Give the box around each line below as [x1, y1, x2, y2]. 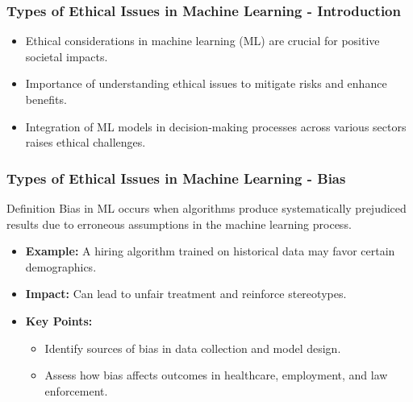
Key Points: [25, 312, 93, 329]
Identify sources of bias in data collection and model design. [44, 339, 341, 356]
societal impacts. [25, 48, 108, 64]
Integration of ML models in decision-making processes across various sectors [25, 118, 407, 135]
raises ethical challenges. [25, 134, 146, 151]
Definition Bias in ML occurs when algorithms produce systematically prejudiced [6, 200, 407, 216]
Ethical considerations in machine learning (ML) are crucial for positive [25, 32, 380, 49]
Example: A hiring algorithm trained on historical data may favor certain [25, 242, 395, 259]
